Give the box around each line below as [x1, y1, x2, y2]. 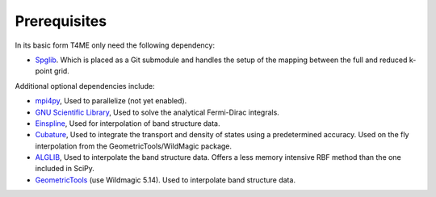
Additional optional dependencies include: [15, 81, 155, 90]
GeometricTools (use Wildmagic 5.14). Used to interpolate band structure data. [35, 174, 296, 185]
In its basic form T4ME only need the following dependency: [15, 40, 216, 50]
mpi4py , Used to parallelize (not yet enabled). [35, 96, 187, 106]
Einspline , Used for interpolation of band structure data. [35, 118, 220, 128]
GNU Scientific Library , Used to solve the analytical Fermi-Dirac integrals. [35, 107, 280, 117]
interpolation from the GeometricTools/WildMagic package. [35, 141, 233, 151]
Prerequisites [15, 12, 107, 30]
